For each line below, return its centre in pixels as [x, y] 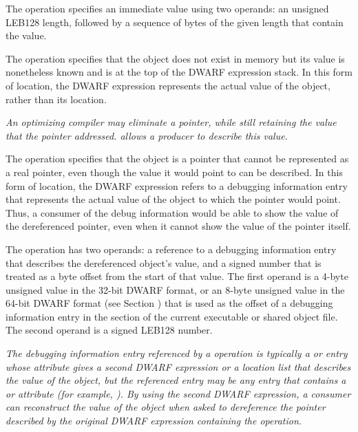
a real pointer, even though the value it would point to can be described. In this [174, 172]
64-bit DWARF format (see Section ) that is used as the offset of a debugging [169, 303]
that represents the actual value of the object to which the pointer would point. [173, 199]
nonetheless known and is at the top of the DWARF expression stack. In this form [179, 72]
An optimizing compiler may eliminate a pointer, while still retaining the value [171, 122]
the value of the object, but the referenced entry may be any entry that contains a [176, 380]
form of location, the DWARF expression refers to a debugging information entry [177, 185]
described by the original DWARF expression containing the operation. [154, 421]
